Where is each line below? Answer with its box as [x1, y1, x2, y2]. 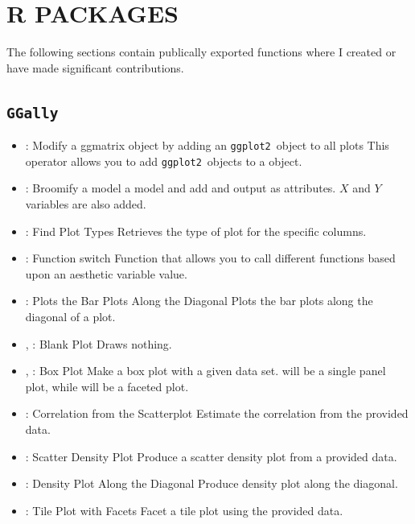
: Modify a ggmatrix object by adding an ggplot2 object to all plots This [25, 137, 389, 154]
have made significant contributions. [6, 59, 184, 76]
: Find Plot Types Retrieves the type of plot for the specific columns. [25, 222, 367, 239]
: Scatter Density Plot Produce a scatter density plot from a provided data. [25, 448, 397, 464]
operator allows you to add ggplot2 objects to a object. [25, 152, 302, 169]
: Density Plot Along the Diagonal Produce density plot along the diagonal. [25, 475, 398, 492]
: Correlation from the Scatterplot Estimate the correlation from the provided [25, 405, 409, 422]
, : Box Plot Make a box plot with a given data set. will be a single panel [25, 362, 386, 379]
